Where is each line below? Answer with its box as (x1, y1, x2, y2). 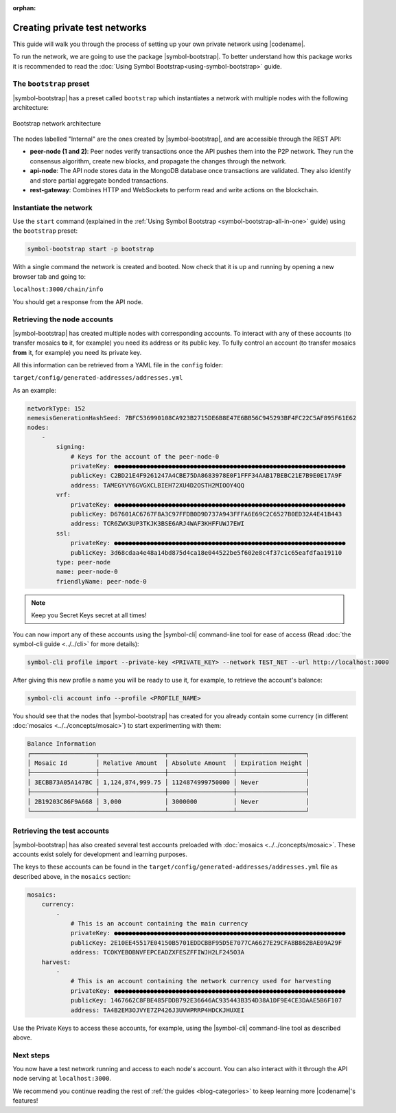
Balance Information (27, 740, 96, 748)
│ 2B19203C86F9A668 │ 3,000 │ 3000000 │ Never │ (27, 797, 310, 805)
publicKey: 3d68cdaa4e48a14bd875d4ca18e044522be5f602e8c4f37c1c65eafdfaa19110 (70, 549, 342, 556)
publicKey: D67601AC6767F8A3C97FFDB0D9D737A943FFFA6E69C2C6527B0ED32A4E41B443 (70, 510, 342, 518)
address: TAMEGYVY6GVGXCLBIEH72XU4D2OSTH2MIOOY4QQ (70, 481, 245, 489)
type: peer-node (56, 558, 111, 566)
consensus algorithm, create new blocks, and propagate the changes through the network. (30, 157, 288, 165)
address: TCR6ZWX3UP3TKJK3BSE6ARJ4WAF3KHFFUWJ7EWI (70, 520, 245, 528)
